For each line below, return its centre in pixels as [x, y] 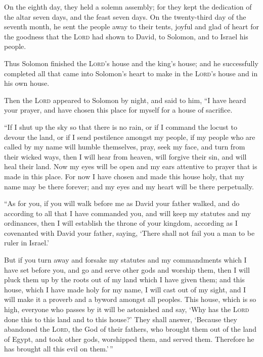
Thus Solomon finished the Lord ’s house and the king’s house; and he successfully [131, 63]
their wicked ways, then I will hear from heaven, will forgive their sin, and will [125, 156]
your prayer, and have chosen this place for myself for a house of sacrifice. [118, 110]
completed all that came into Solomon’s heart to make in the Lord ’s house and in [131, 73]
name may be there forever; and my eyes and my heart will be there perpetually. [129, 186]
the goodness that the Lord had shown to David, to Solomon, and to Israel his [126, 36]
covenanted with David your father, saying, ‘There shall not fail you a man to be [129, 233]
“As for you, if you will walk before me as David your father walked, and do [122, 203]
